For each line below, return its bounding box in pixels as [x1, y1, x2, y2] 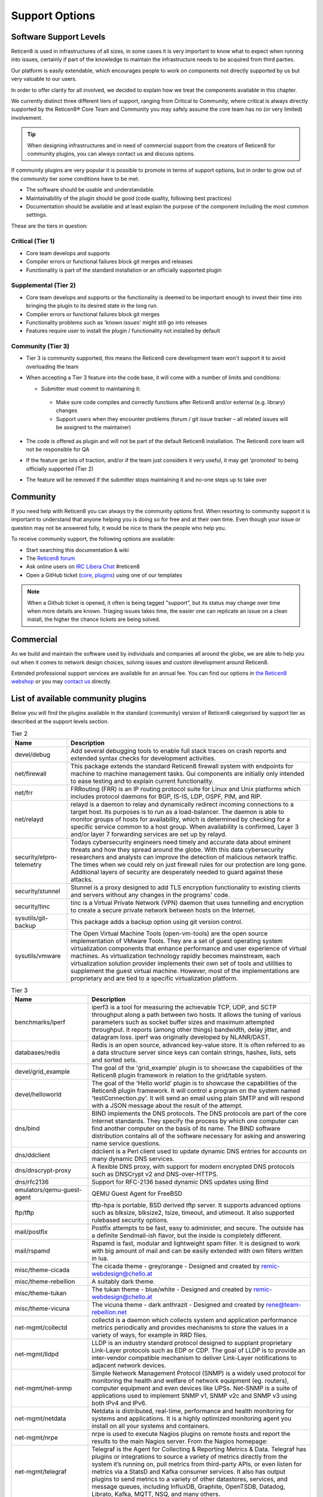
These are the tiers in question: [11, 222, 88, 229]
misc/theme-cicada [14, 1265, 70, 1274]
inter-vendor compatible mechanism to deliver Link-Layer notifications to [92, 1353, 297, 1362]
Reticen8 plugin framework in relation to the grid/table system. [92, 1071, 267, 1079]
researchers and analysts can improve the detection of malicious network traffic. [71, 853, 298, 861]
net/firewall [14, 769, 47, 778]
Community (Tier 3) [11, 342, 70, 350]
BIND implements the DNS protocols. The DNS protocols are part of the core [92, 1109, 307, 1117]
